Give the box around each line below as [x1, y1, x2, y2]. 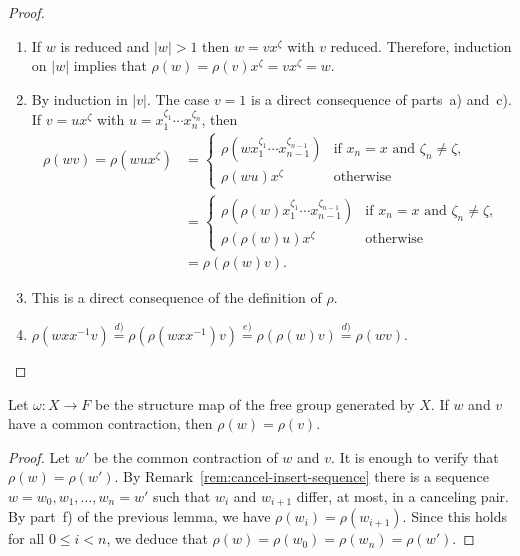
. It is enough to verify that [331, 446, 499, 467]
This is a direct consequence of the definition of [31, 287, 322, 308]
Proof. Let [8, 446, 70, 467]
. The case [146, 88, 210, 109]
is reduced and [60, 35, 150, 56]
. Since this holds [402, 506, 507, 527]
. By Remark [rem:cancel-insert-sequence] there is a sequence [114, 466, 490, 487]
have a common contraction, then [8, 413, 213, 434]
